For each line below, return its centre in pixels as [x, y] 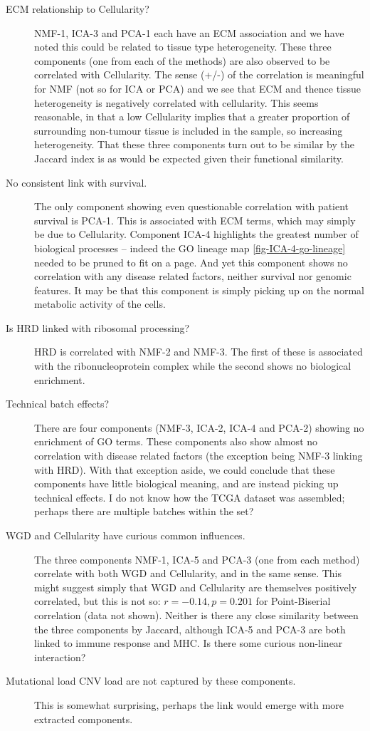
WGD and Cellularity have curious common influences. [126, 535]
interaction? [60, 657]
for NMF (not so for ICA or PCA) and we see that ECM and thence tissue [198, 88]
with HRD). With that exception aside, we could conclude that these [185, 469]
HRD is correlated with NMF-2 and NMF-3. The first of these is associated [199, 352]
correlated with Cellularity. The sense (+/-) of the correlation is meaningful [199, 74]
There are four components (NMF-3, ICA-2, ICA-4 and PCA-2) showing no [199, 427]
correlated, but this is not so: [97, 601]
